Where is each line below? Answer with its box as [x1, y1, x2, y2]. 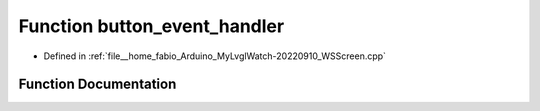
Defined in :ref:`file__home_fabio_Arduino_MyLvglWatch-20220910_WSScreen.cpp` [43, 50, 387, 62]
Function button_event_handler [18, 15, 285, 37]
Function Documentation [18, 76, 177, 93]
